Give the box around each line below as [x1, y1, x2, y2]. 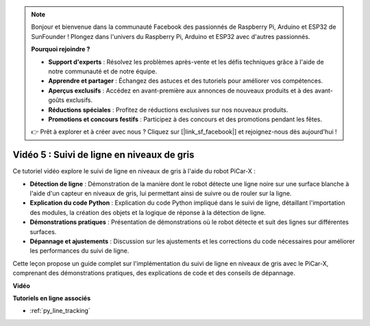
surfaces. [29, 227, 57, 236]
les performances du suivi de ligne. [29, 247, 129, 255]
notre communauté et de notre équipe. [48, 67, 158, 75]
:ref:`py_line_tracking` [29, 307, 90, 315]
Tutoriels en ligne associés [12, 294, 91, 302]
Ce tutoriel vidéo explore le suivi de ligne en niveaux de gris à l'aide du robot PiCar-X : [12, 167, 256, 175]
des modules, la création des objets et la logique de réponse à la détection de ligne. [29, 208, 267, 216]
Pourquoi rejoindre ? [31, 45, 90, 53]
